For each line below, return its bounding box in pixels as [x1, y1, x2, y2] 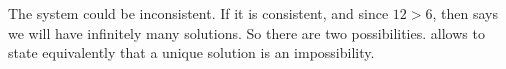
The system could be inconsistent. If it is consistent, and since [8, 3, 389, 23]
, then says [432, 3, 498, 23]
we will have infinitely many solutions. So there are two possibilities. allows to [8, 22, 485, 43]
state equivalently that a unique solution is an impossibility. [8, 42, 375, 63]
